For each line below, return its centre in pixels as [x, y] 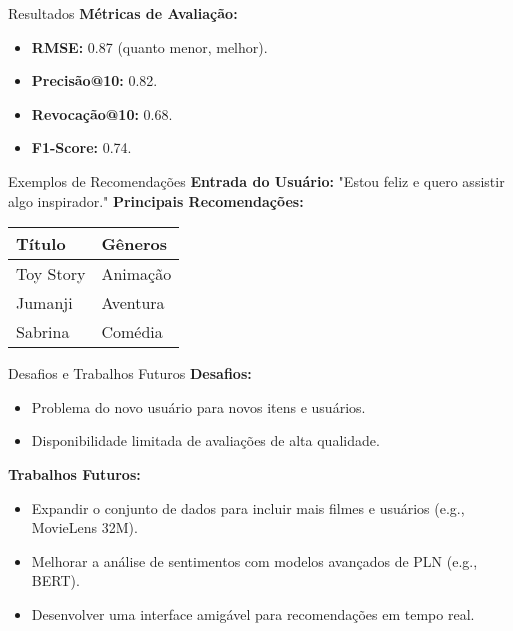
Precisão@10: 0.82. [94, 80]
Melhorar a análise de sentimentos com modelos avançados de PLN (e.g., [254, 560]
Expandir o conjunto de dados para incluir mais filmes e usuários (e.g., [248, 507]
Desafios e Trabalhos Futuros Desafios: [130, 373]
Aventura [133, 303]
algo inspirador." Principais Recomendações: [156, 200]
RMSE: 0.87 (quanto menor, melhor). [149, 46]
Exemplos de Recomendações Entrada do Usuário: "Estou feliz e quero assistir [256, 180]
